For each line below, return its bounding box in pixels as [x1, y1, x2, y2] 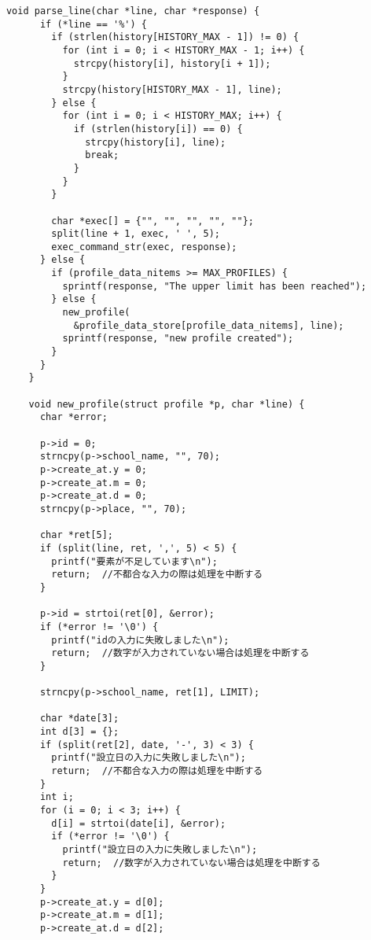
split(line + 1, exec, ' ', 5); [51, 228, 220, 240]
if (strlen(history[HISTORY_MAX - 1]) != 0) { [51, 31, 299, 43]
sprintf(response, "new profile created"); [62, 333, 294, 345]
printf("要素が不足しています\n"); [51, 555, 218, 567]
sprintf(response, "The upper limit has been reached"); [62, 280, 367, 292]
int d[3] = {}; [39, 726, 119, 738]
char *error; [39, 411, 108, 423]
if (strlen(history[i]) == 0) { [73, 123, 243, 135]
